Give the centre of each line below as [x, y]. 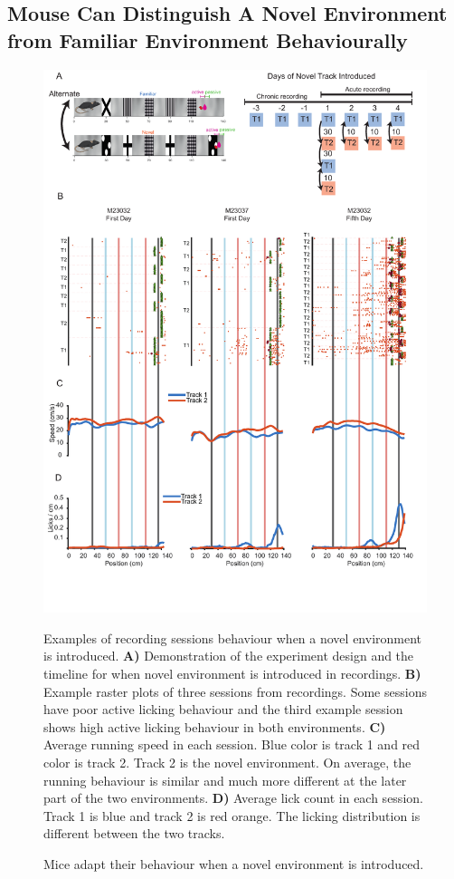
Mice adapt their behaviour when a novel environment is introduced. [234, 864]
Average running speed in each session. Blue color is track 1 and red [232, 744]
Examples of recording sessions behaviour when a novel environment [233, 638]
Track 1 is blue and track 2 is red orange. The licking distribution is [232, 815]
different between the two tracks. [134, 833]
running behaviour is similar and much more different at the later [225, 780]
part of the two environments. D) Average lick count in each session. [233, 798]
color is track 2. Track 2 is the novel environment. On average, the [227, 763]
